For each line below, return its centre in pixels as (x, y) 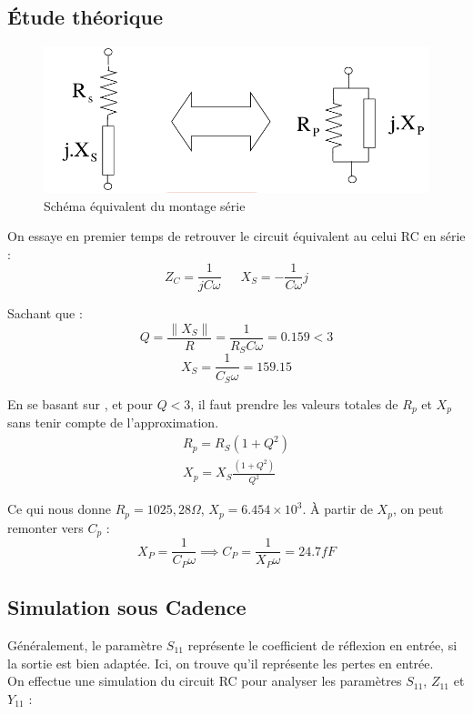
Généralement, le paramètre (85, 644)
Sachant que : (45, 313)
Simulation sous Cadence (127, 607)
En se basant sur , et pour (80, 404)
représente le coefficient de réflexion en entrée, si (322, 644)
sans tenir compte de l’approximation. (113, 422)
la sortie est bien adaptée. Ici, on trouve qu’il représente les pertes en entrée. (221, 663)
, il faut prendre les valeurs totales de (294, 404)
